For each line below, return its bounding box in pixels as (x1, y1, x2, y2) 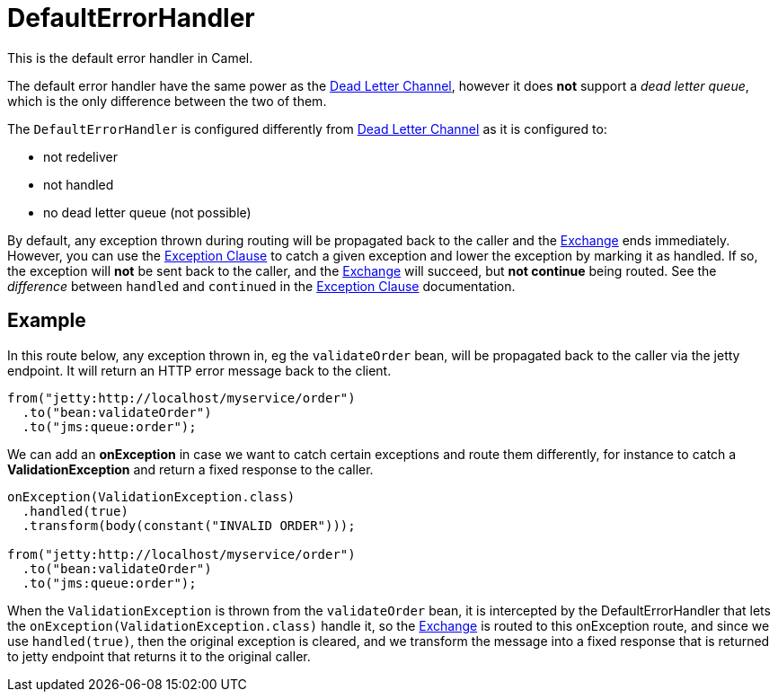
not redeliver (43, 148, 118, 164)
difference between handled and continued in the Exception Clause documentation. (7, 278, 516, 294)
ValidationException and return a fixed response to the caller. (7, 461, 374, 477)
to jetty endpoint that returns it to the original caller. (7, 648, 311, 664)
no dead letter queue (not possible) (43, 204, 252, 220)
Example (7, 309, 86, 332)
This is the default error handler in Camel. (7, 49, 253, 66)
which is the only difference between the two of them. (7, 93, 327, 109)
